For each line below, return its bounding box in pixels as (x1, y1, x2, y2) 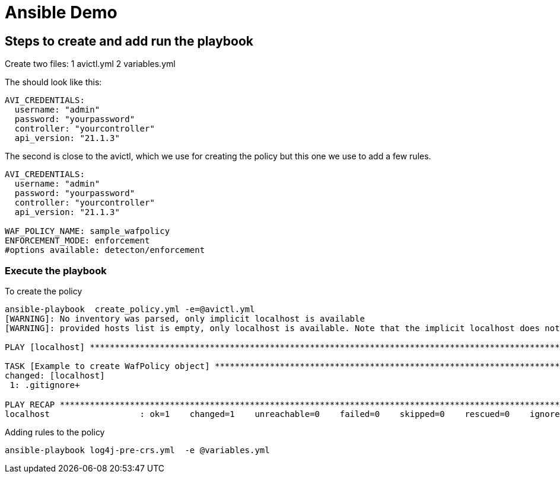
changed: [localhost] (5, 370, 105, 380)
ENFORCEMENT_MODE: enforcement (5, 236, 150, 246)
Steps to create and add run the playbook (5, 33, 254, 49)
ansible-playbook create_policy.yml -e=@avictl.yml (5, 304, 255, 314)
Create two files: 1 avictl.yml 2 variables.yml (5, 59, 176, 69)
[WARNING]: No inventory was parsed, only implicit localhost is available (5, 313, 365, 323)
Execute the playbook (5, 264, 107, 277)
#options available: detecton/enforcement (5, 245, 205, 255)
